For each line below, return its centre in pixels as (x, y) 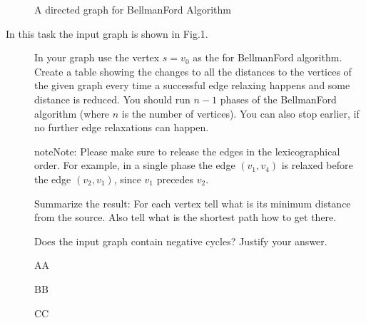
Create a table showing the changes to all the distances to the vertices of (193, 71)
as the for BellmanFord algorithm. (268, 57)
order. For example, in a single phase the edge (135, 165)
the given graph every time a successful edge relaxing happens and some (192, 85)
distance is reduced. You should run (112, 99)
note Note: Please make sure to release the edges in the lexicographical (187, 151)
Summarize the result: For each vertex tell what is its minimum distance (193, 203)
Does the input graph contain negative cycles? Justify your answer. (181, 241)
